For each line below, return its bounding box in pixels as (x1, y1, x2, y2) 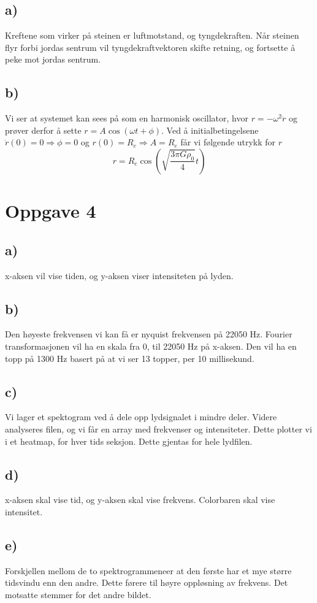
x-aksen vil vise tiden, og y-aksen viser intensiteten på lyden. (5, 269, 234, 282)
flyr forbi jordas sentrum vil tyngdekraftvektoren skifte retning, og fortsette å (5, 40, 296, 53)
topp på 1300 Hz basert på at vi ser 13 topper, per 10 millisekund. (5, 351, 254, 364)
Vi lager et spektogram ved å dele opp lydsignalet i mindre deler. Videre (5, 410, 277, 423)
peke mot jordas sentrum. (5, 53, 101, 66)
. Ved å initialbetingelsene (161, 123, 259, 136)
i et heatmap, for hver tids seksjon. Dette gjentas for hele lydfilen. (5, 434, 253, 447)
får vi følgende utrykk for (180, 136, 276, 148)
